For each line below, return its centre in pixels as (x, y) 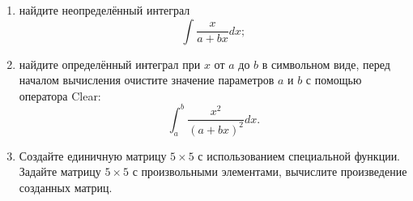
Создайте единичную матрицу (93, 155)
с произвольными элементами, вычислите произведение (270, 171)
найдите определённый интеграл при (110, 64)
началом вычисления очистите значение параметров (147, 80)
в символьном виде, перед (326, 64)
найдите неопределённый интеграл (104, 10)
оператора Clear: (60, 95)
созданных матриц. (66, 187)
